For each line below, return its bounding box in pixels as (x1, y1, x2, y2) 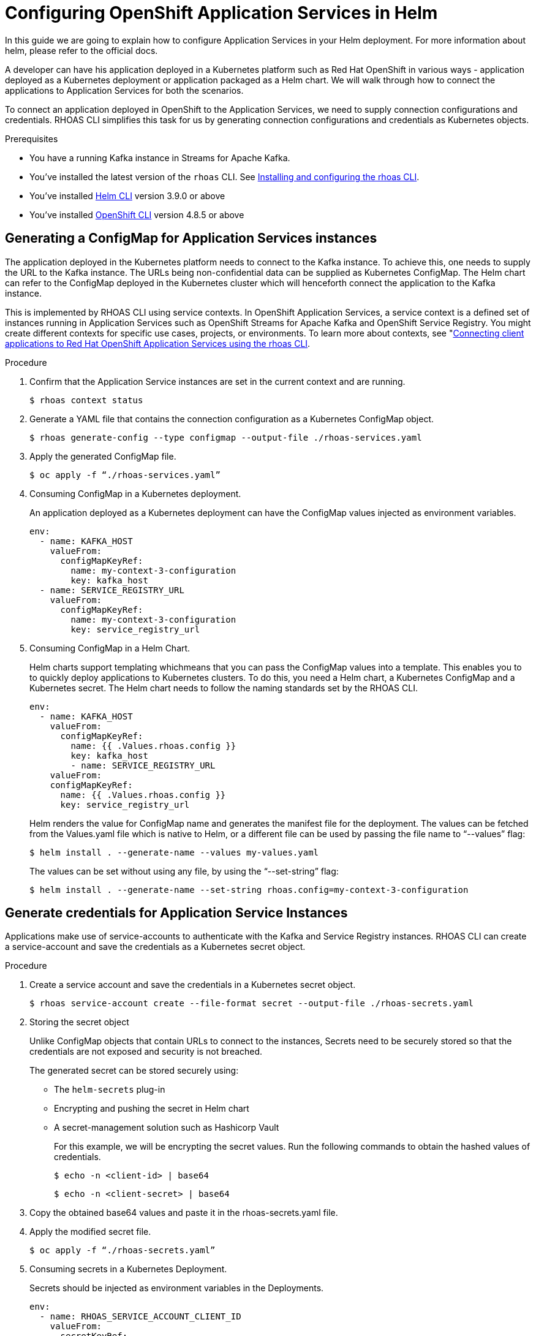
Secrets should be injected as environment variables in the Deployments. (29, 1283, 324, 1294)
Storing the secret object (29, 1017, 129, 1028)
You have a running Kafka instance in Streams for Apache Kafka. (29, 152, 290, 163)
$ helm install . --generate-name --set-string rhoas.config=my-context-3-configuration (29, 884, 469, 895)
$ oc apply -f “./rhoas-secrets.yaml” (29, 1245, 216, 1256)
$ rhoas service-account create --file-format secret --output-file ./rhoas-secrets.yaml (29, 998, 474, 1009)
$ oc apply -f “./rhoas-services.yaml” (29, 469, 221, 480)
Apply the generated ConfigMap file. (29, 450, 176, 461)
